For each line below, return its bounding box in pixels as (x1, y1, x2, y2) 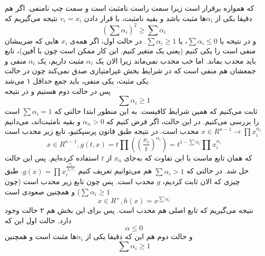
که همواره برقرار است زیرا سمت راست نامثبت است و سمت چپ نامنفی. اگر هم (5, 3, 254, 13)
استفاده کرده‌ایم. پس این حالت (5, 152, 99, 163)
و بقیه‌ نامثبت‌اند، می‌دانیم (5, 115, 81, 126)
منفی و (5, 55, 26, 66)
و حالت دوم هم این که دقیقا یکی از (85, 231, 193, 242)
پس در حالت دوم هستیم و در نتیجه (5, 85, 111, 96)
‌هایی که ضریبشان (5, 35, 59, 46)
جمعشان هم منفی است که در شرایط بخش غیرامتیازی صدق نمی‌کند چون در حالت (5, 65, 256, 76)
